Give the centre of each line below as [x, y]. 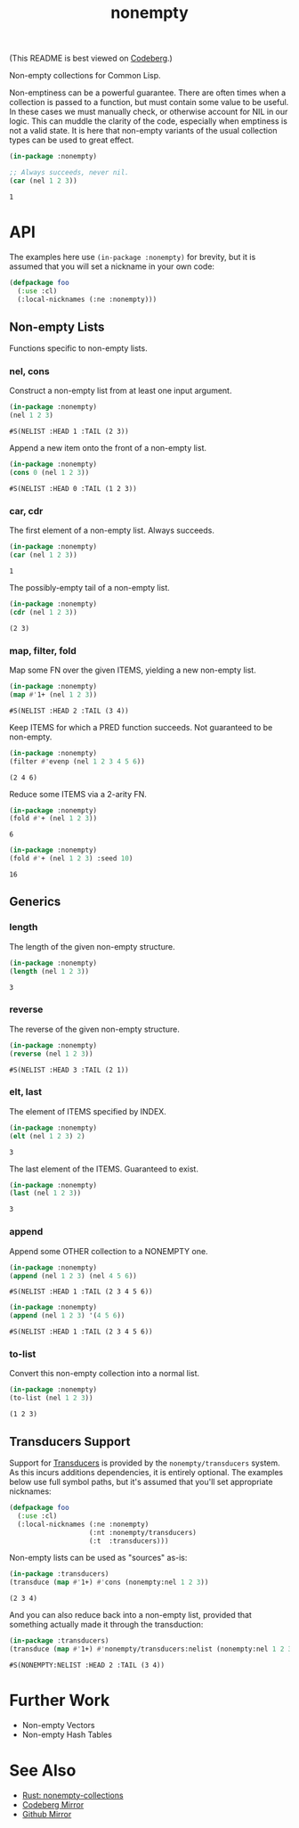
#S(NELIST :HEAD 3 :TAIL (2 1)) [69, 1070]
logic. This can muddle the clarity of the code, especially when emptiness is [148, 121]
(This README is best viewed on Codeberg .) [91, 58]
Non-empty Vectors [58, 1725]
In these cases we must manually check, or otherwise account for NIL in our [149, 112]
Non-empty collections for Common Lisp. [85, 76]
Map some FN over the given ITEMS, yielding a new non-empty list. [133, 670]
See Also [43, 1771]
